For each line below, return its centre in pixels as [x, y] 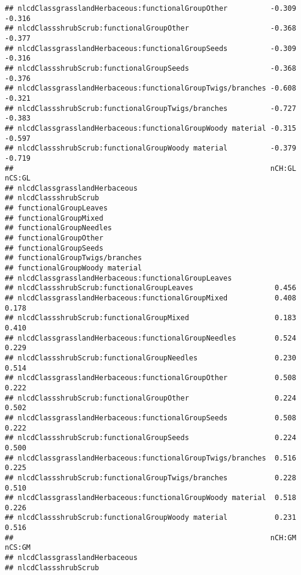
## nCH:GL [150, 168]
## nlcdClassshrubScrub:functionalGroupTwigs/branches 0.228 [150, 478]
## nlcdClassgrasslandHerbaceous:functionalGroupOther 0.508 [150, 378]
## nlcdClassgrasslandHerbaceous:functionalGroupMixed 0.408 [150, 298]
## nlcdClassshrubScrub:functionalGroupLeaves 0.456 [150, 288]
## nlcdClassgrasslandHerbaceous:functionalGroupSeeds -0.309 [150, 48]
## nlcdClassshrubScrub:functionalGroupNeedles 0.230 [150, 358]
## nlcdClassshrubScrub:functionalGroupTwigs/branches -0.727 [150, 108]
